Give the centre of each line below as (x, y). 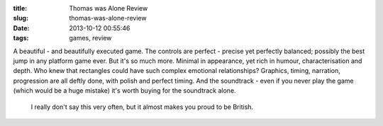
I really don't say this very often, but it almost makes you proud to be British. (142, 107)
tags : (21, 38)
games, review (90, 38)
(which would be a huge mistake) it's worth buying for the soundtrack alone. (125, 91)
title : (20, 8)
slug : (21, 18)
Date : (21, 28)
